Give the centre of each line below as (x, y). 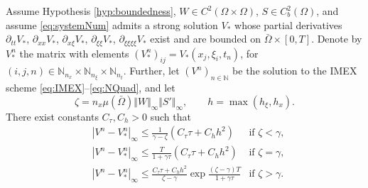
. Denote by (337, 39)
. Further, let (151, 71)
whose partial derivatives (288, 24)
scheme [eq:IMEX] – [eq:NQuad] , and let (91, 88)
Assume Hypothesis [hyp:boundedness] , (91, 11)
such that (171, 116)
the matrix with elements (74, 53)
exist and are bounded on (205, 39)
